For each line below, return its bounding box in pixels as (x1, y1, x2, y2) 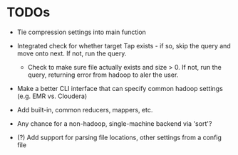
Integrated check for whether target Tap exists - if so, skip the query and (16, 41, 231, 50)
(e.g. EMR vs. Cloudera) (16, 92, 87, 100)
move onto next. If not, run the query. (16, 49, 127, 58)
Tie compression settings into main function (16, 28, 147, 36)
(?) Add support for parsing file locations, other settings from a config (16, 133, 222, 141)
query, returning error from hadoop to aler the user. (27, 70, 179, 79)
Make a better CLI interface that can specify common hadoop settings (16, 84, 224, 92)
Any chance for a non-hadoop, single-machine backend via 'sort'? (16, 119, 212, 128)
